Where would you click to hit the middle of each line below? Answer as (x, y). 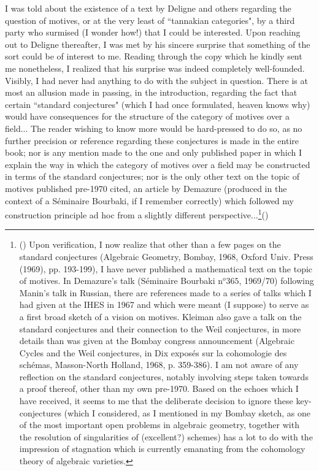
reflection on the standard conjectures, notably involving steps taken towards (164, 376)
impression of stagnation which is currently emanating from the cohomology (162, 449)
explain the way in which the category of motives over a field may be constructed (158, 164)
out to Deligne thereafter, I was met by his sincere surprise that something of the (158, 44)
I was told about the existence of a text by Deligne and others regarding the (148, 8)
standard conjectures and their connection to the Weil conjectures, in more (160, 328)
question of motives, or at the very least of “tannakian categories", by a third (150, 20)
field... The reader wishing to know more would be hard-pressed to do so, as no (154, 128)
